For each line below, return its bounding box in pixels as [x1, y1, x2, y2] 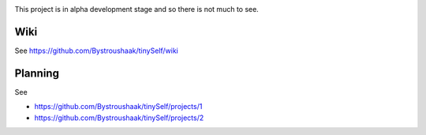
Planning [14, 66, 59, 80]
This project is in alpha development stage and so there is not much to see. [14, 5, 260, 13]
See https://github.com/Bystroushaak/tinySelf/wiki [14, 46, 179, 55]
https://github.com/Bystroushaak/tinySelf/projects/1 [34, 102, 203, 111]
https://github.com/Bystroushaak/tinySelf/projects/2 [34, 113, 204, 122]
